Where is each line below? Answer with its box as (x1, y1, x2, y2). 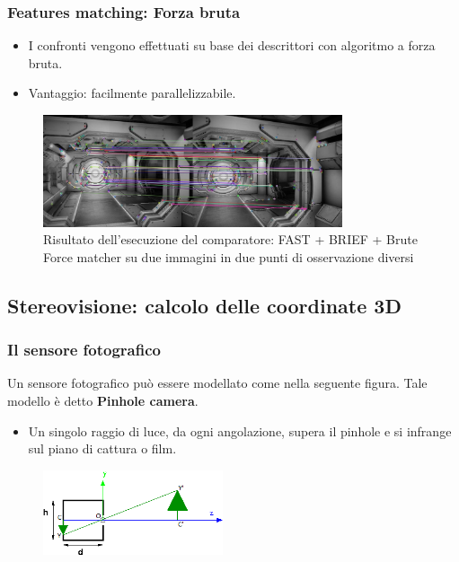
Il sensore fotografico (7, 338, 161, 361)
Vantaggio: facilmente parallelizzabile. (28, 83, 236, 102)
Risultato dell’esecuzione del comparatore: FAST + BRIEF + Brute (43, 230, 418, 249)
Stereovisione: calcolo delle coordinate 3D (7, 291, 402, 319)
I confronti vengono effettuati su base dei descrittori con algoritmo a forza (28, 36, 436, 55)
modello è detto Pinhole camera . (7, 391, 199, 410)
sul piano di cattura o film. (28, 439, 177, 458)
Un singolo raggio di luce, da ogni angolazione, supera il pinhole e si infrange (28, 421, 452, 440)
